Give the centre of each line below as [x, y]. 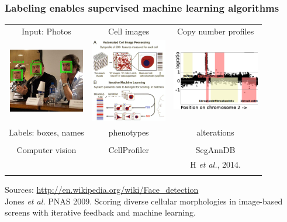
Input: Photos [46, 31]
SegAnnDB [215, 150]
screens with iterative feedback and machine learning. [100, 212]
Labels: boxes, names [46, 132]
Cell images [129, 31]
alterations [215, 132]
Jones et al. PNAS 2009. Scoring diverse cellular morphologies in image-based [144, 201]
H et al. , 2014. [215, 164]
